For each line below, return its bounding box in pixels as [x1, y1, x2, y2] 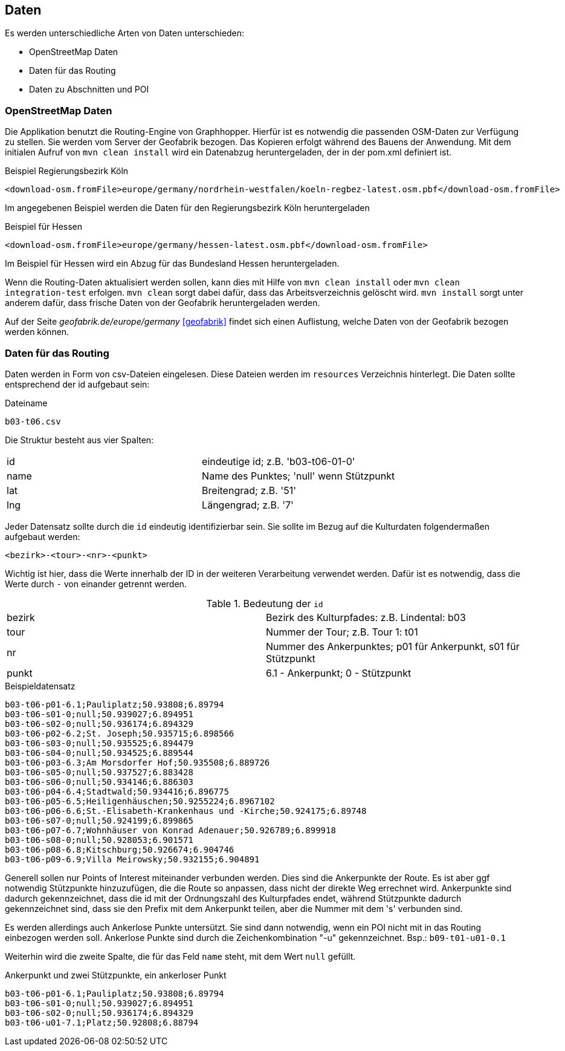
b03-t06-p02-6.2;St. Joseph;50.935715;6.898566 [5, 728, 234, 738]
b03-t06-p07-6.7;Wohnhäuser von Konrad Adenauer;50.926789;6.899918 [5, 825, 336, 835]
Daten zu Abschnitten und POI [29, 84, 149, 95]
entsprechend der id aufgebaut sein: [5, 379, 150, 389]
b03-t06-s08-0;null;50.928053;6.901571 [5, 835, 193, 845]
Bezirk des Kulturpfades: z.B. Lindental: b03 [266, 611, 466, 623]
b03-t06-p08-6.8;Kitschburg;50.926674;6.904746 [5, 844, 234, 854]
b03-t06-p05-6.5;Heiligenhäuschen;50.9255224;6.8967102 [5, 796, 275, 806]
